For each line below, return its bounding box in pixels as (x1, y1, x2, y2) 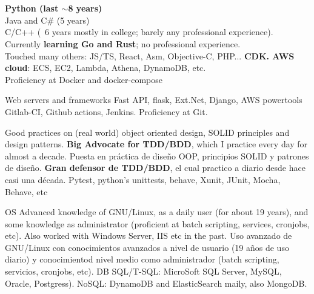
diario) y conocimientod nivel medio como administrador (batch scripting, (5, 253, 279, 266)
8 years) (68, 2, 102, 15)
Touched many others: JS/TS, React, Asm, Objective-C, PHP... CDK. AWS (5, 49, 295, 62)
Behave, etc (5, 185, 48, 198)
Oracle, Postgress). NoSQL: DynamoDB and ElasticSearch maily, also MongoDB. (5, 276, 307, 289)
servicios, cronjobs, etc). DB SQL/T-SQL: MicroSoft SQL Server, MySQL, (5, 265, 282, 278)
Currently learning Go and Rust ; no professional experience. (5, 37, 241, 50)
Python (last (5, 2, 59, 15)
